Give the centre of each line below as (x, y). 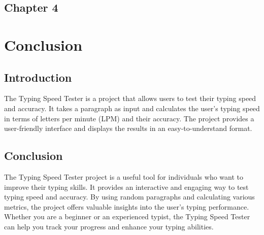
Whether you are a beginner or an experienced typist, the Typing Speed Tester (127, 216)
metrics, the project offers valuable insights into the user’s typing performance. (127, 206)
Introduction (38, 77)
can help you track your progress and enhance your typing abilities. (109, 226)
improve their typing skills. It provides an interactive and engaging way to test (126, 187)
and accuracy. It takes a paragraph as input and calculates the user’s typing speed (132, 108)
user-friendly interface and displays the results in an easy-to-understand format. (128, 128)
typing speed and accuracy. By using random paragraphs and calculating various (129, 197)
